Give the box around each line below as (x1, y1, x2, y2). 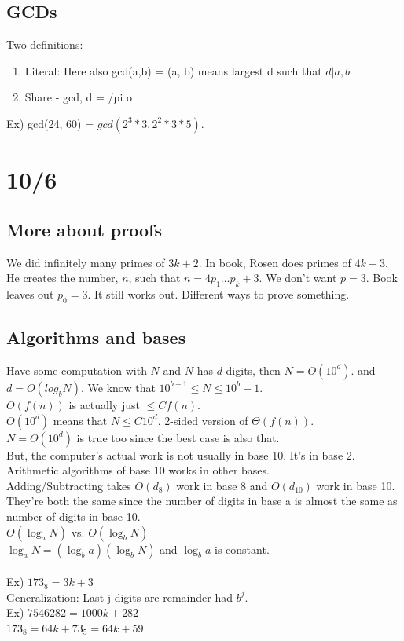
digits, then (226, 361, 281, 378)
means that (53, 412, 108, 428)
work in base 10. (316, 477, 395, 493)
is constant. (215, 540, 270, 557)
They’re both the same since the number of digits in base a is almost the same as (6, 493, 398, 509)
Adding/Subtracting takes (6, 477, 131, 493)
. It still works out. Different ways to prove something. (87, 285, 350, 302)
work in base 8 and (176, 477, 268, 493)
